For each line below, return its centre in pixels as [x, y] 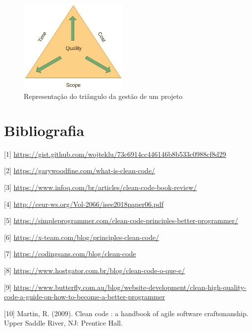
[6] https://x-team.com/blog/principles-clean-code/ [82, 237]
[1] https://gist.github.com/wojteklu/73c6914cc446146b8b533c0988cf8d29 [115, 154]
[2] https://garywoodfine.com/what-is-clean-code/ [80, 170]
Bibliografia [44, 130]
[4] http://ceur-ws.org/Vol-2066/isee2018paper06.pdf [84, 204]
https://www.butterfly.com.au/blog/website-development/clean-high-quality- [130, 287]
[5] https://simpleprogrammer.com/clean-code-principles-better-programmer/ [121, 220]
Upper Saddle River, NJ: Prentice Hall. [63, 323]
